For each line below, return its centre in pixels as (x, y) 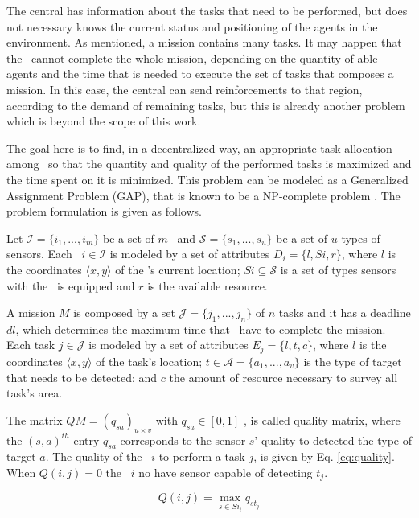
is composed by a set (124, 312)
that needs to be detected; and (82, 377)
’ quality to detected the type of (333, 440)
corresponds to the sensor (183, 440)
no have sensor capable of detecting (226, 472)
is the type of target (353, 361)
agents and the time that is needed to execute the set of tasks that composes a (200, 74)
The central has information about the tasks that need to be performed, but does (207, 10)
